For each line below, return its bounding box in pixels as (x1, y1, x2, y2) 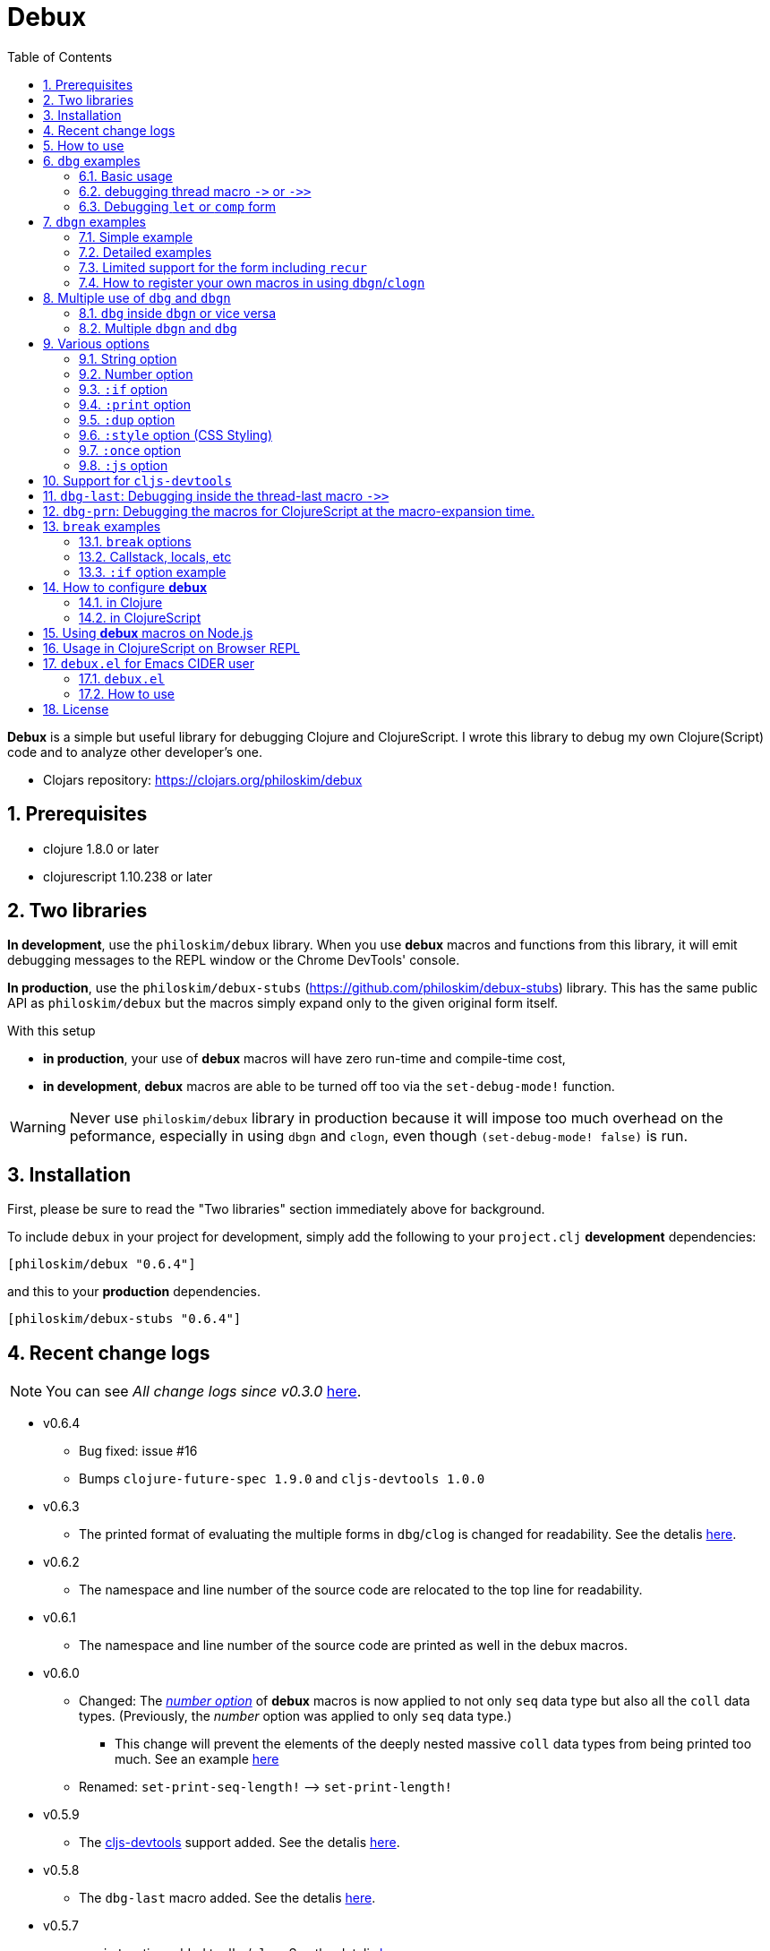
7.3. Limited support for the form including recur (79, 259, 367, 275)
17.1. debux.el (79, 670, 165, 686)
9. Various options (43, 335, 150, 351)
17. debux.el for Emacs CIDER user (43, 655, 255, 671)
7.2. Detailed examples (79, 244, 212, 260)
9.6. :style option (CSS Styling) (79, 426, 272, 443)
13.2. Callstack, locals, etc (79, 548, 232, 564)
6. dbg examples (43, 152, 141, 168)
